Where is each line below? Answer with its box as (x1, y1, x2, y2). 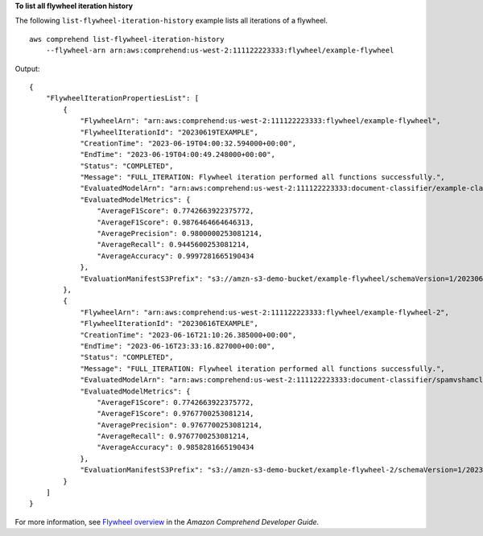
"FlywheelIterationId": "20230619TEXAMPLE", (80, 127, 259, 137)
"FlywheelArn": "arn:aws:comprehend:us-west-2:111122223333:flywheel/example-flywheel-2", (80, 307, 450, 317)
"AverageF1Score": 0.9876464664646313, (97, 217, 254, 227)
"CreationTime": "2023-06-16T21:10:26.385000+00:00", (80, 330, 297, 340)
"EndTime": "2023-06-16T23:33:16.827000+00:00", (80, 341, 275, 350)
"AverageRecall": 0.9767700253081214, (97, 431, 250, 441)
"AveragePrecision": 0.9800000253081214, (97, 229, 263, 238)
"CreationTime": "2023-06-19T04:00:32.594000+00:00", (80, 138, 297, 148)
